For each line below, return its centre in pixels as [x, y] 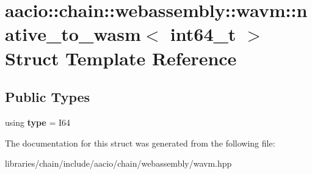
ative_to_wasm [73, 34]
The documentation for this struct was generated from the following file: [140, 143]
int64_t [203, 34]
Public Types [48, 97]
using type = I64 [38, 122]
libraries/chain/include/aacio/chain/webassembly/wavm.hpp [118, 163]
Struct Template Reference [121, 58]
